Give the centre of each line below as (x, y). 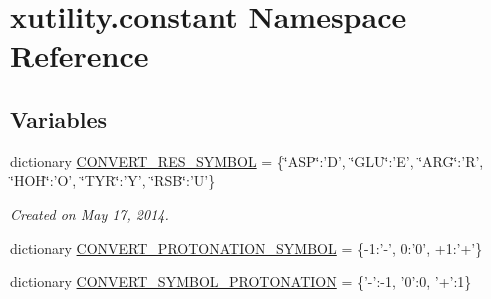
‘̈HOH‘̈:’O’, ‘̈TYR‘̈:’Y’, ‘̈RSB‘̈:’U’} (113, 180)
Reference (79, 55)
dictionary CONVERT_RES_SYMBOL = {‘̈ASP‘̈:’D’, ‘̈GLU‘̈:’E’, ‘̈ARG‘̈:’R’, (247, 160)
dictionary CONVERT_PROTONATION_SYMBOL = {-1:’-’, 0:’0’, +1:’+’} (246, 247)
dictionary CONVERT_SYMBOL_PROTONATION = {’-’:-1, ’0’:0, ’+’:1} (241, 281)
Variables (59, 118)
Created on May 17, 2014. (89, 213)
